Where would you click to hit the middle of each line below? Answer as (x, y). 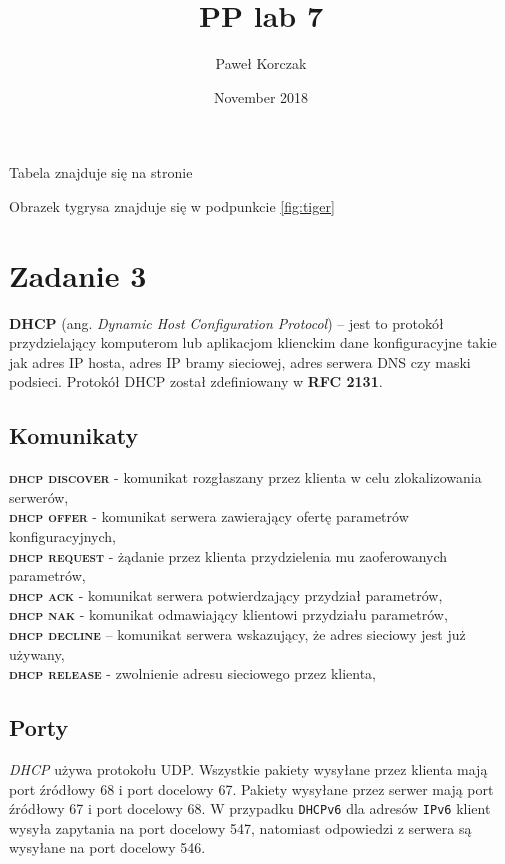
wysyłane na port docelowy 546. (107, 847)
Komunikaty (74, 435)
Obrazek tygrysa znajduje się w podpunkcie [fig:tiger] (172, 205)
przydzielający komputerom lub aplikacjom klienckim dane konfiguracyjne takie (253, 342)
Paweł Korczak (261, 63)
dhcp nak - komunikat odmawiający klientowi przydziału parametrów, (228, 614)
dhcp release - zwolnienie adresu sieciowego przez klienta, (193, 673)
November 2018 (261, 96)
